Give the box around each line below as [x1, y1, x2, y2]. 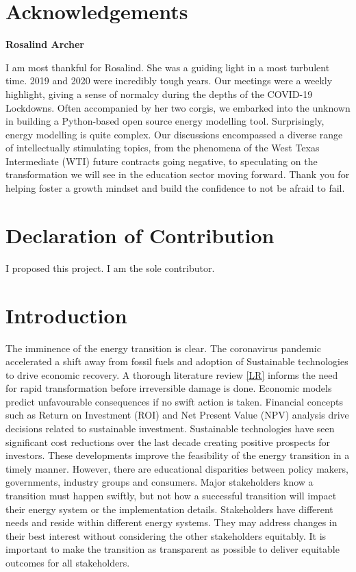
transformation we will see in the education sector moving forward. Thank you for [5, 167, 350, 182]
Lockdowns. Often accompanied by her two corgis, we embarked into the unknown [5, 100, 351, 114]
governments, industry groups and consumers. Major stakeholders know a [5, 475, 314, 489]
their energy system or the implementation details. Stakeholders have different [5, 501, 333, 516]
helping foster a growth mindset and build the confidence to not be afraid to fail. [5, 181, 345, 195]
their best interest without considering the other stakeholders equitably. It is [5, 528, 327, 543]
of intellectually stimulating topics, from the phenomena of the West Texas [5, 140, 320, 155]
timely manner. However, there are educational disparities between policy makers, [5, 461, 348, 475]
